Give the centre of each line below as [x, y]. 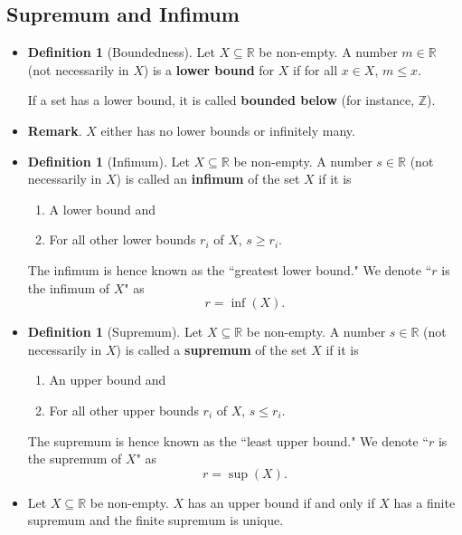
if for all [315, 69]
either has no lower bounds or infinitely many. [228, 130]
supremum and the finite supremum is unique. [156, 520]
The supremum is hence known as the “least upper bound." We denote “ [228, 440]
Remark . [55, 130]
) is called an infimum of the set [208, 179]
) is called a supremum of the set [212, 349]
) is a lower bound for [209, 69]
